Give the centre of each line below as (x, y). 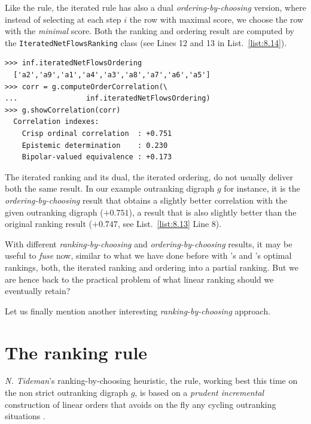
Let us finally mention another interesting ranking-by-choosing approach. (138, 311)
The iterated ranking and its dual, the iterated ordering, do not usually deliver (149, 176)
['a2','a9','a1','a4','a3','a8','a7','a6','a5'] (112, 75)
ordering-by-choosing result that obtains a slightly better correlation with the (146, 200)
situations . (25, 416)
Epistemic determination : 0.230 (95, 145)
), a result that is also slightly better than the (213, 212)
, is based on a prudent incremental (199, 393)
